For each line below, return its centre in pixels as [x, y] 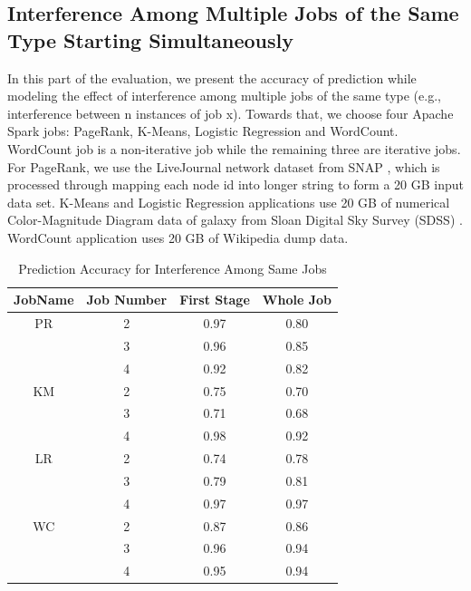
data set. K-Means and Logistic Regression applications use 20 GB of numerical [229, 202]
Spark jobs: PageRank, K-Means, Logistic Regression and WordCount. [203, 131]
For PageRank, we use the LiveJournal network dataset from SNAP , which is [224, 166]
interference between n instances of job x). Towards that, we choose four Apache [231, 113]
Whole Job [297, 300]
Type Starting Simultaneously [150, 39]
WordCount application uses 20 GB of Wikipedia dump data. [178, 237]
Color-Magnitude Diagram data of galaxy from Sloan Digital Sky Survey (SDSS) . [235, 220]
